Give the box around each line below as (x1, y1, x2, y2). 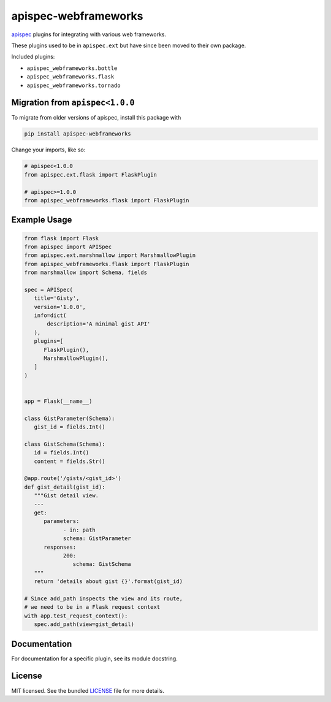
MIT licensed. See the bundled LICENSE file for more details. (11, 687, 165, 694)
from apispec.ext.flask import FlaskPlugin (24, 171, 158, 178)
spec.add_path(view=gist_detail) (34, 621, 135, 628)
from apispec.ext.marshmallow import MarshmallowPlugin (24, 252, 196, 259)
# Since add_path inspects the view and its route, (24, 595, 183, 602)
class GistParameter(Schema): (24, 414, 115, 422)
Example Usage (11, 215, 72, 225)
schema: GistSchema (72, 561, 131, 568)
